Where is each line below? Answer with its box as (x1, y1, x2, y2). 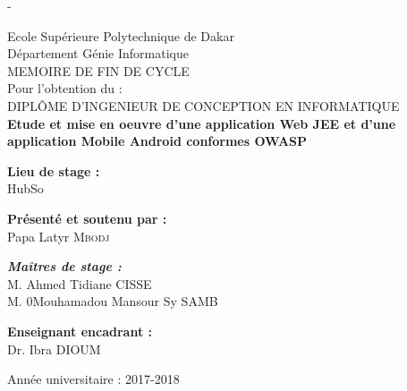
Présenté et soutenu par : (7, 208, 167, 227)
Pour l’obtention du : (7, 79, 123, 98)
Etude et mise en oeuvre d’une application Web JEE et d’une (7, 114, 396, 132)
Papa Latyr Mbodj (7, 226, 110, 245)
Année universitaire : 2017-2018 (7, 370, 180, 388)
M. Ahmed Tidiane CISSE (7, 274, 152, 293)
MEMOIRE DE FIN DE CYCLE (7, 61, 190, 80)
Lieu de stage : (7, 161, 100, 180)
